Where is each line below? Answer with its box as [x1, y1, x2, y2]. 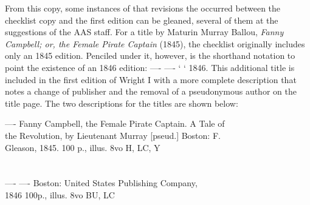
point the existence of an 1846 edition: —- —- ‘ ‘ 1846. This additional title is [5, 61, 295, 73]
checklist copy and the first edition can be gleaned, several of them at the [5, 13, 278, 26]
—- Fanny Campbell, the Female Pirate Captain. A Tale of [5, 117, 225, 130]
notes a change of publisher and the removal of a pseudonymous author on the [5, 85, 297, 98]
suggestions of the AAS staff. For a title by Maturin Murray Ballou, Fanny [5, 25, 284, 38]
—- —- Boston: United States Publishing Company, [5, 176, 198, 189]
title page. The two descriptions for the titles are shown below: [5, 96, 238, 109]
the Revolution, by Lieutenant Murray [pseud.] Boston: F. [5, 129, 221, 141]
